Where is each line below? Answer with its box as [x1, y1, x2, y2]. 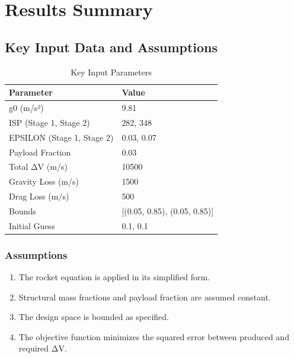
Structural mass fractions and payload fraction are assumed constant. [18, 290, 271, 303]
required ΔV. [18, 342, 67, 354]
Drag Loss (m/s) [9, 190, 69, 202]
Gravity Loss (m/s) [9, 175, 79, 188]
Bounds [9, 204, 36, 217]
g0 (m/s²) [9, 102, 44, 114]
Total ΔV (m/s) [9, 160, 68, 173]
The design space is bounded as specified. [18, 311, 169, 323]
